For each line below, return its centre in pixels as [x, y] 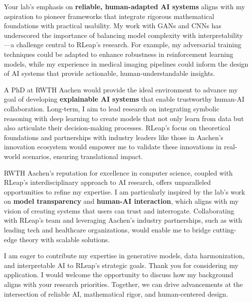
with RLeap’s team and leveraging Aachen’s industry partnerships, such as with [123, 220]
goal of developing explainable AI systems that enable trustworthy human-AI [124, 99]
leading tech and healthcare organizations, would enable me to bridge [107, 230]
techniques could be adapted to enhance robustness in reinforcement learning [119, 54]
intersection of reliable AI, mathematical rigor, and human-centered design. [116, 293]
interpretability [221, 35]
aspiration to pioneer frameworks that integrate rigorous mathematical [109, 16]
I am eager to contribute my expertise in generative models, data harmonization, [124, 256]
